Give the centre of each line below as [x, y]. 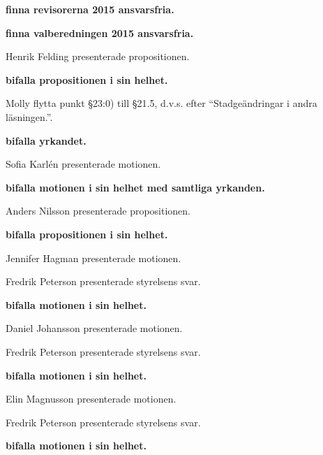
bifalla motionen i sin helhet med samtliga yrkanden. [135, 187]
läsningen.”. [29, 116]
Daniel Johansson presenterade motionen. [94, 328]
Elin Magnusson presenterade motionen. [91, 399]
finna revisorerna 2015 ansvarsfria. [90, 9]
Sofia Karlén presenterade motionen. [83, 164]
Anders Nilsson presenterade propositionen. [98, 211]
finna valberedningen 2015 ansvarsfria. [100, 32]
